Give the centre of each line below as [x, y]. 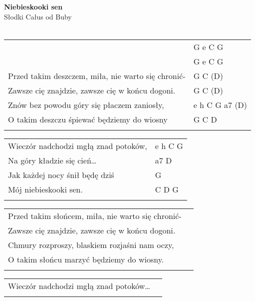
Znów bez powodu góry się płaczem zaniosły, [86, 104]
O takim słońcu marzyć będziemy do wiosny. [86, 259]
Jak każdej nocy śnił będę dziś [61, 174]
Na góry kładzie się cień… [52, 160]
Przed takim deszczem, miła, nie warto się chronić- [97, 75]
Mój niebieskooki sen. [45, 189]
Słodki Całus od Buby [38, 16]
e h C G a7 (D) [220, 104]
